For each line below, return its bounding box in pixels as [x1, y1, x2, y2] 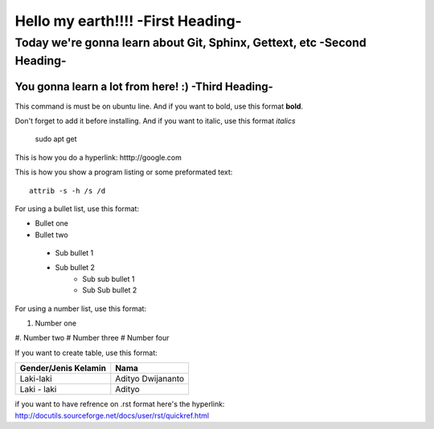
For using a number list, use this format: [14, 304, 147, 313]
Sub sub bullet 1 [82, 274, 135, 284]
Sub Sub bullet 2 [82, 285, 137, 295]
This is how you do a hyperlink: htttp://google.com [14, 153, 182, 162]
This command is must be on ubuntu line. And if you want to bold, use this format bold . [14, 101, 304, 111]
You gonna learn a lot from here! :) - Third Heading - [14, 80, 273, 94]
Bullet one [35, 219, 68, 228]
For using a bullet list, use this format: [14, 203, 140, 213]
